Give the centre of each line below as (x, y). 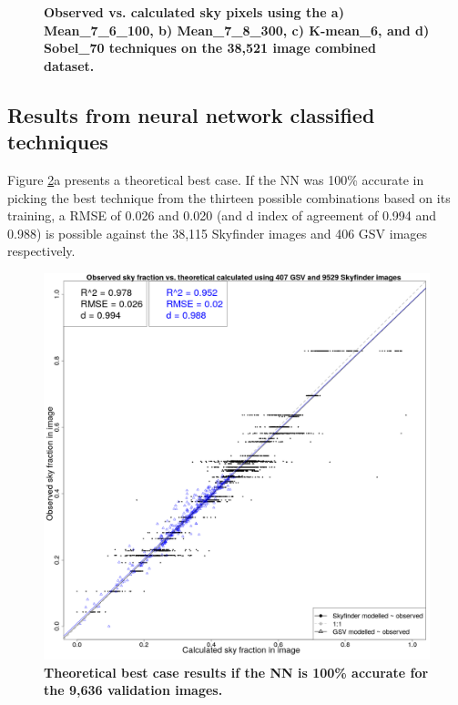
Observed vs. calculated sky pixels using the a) (194, 12)
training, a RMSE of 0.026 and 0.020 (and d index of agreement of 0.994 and (222, 215)
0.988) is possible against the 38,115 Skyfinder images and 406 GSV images (218, 233)
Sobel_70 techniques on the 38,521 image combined (210, 48)
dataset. (69, 65)
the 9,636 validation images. (133, 690)
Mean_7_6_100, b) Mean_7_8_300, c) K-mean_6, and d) (237, 30)
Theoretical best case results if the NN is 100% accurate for (236, 672)
